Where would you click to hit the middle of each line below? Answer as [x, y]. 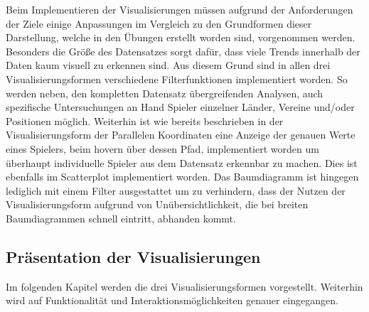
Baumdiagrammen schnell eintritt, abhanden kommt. [121, 218]
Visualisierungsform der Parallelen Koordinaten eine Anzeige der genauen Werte [181, 135]
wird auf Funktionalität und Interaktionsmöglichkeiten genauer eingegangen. [172, 300]
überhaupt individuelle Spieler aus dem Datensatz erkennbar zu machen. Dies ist [182, 162]
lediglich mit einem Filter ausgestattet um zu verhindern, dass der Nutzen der [176, 190]
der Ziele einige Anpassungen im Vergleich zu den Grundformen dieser [159, 23]
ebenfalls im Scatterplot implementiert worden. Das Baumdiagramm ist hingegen [182, 177]
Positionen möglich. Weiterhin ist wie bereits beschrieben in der [145, 120]
